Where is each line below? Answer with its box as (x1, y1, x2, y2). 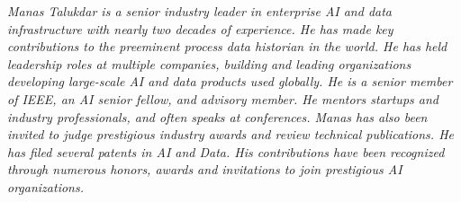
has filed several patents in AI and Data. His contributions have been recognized (7, 142, 445, 161)
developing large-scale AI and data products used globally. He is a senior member (7, 72, 453, 91)
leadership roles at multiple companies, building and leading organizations (7, 54, 411, 73)
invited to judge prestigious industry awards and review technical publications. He (7, 125, 454, 144)
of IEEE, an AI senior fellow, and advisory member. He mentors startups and (7, 89, 438, 108)
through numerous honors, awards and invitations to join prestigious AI (7, 160, 402, 179)
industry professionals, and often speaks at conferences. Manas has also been (7, 107, 428, 126)
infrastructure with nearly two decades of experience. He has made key (7, 19, 393, 38)
